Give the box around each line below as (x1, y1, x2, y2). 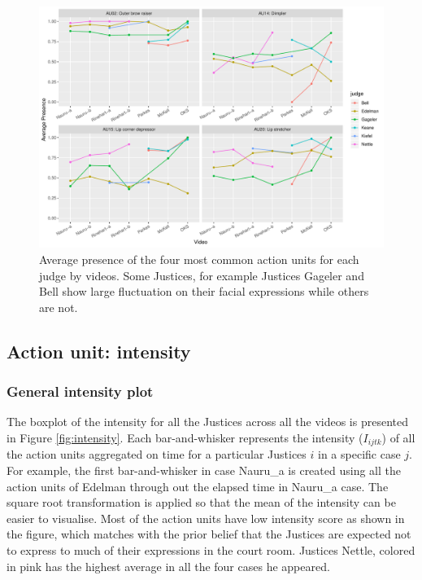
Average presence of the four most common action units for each (39, 251, 359, 268)
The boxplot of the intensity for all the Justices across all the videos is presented (7, 413, 409, 430)
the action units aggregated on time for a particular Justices (7, 446, 307, 463)
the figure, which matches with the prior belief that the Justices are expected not (7, 525, 411, 543)
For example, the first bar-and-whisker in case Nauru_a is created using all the (7, 462, 401, 479)
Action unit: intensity (7, 338, 191, 363)
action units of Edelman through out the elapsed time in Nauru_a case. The (7, 477, 389, 494)
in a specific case (318, 446, 401, 463)
